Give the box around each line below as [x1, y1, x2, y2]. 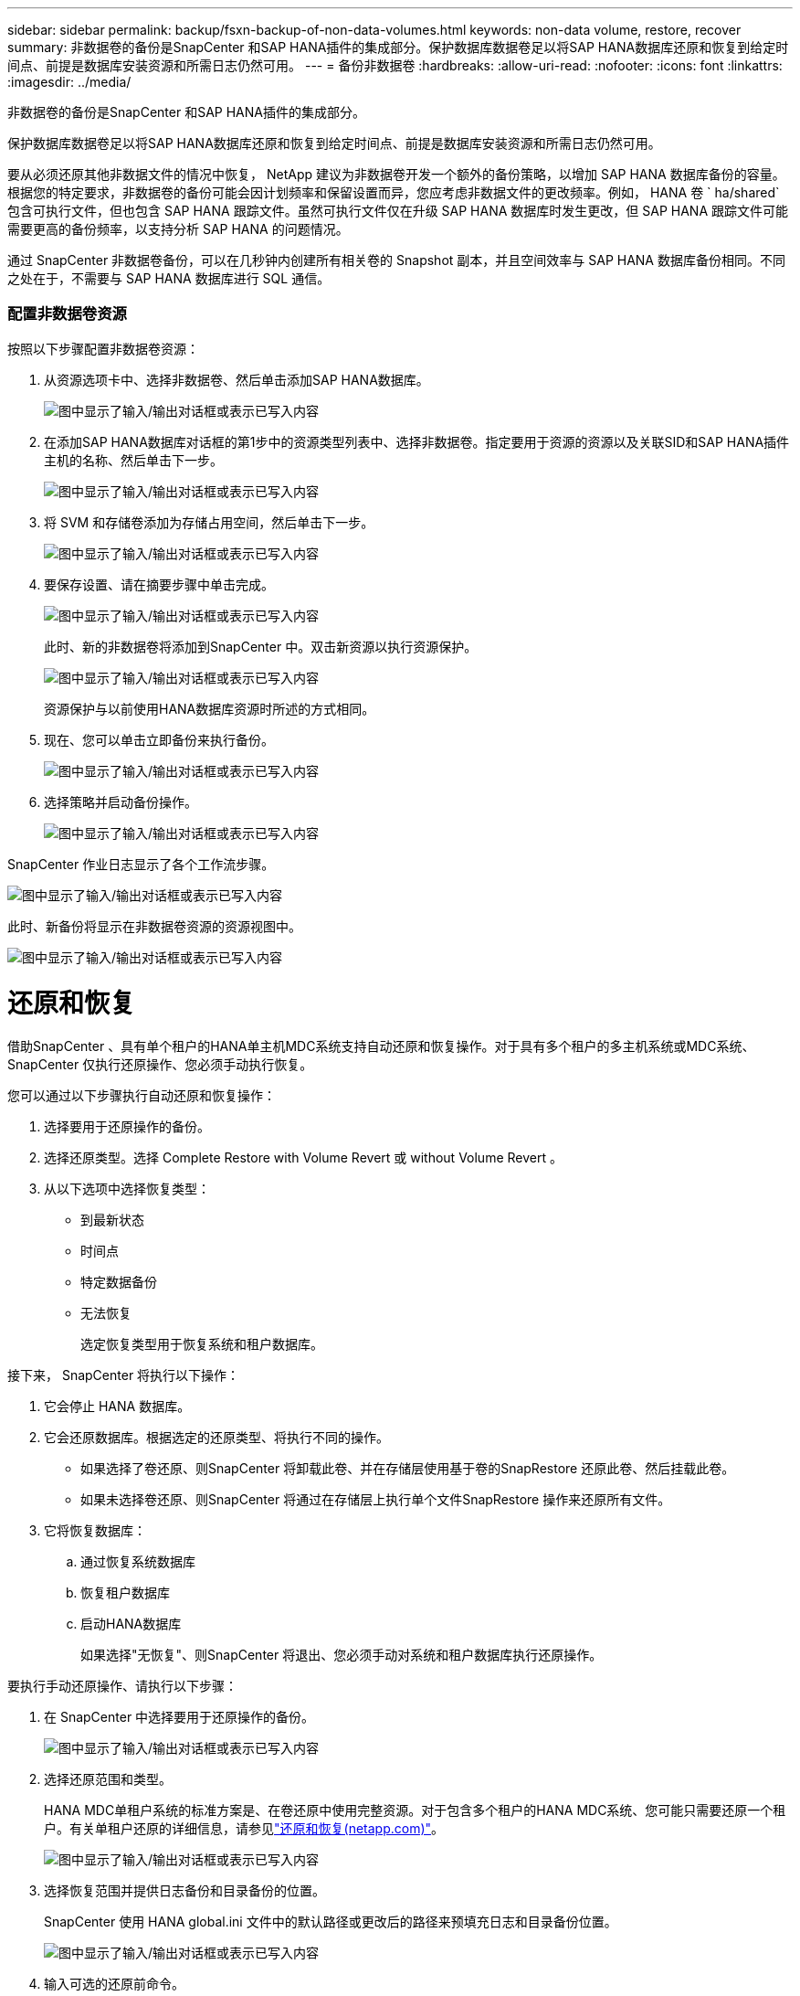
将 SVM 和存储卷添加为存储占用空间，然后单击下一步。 [44, 514, 374, 530]
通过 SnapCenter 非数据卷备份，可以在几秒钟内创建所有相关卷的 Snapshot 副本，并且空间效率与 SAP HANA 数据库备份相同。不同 [7, 252, 785, 268]
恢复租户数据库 [80, 1585, 170, 1601]
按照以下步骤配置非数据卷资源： [7, 340, 199, 356]
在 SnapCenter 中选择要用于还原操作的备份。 [44, 1709, 315, 1725]
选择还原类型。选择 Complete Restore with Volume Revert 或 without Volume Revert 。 [44, 1150, 563, 1166]
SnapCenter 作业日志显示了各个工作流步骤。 [7, 855, 275, 872]
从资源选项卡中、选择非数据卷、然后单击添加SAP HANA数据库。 [44, 371, 429, 388]
